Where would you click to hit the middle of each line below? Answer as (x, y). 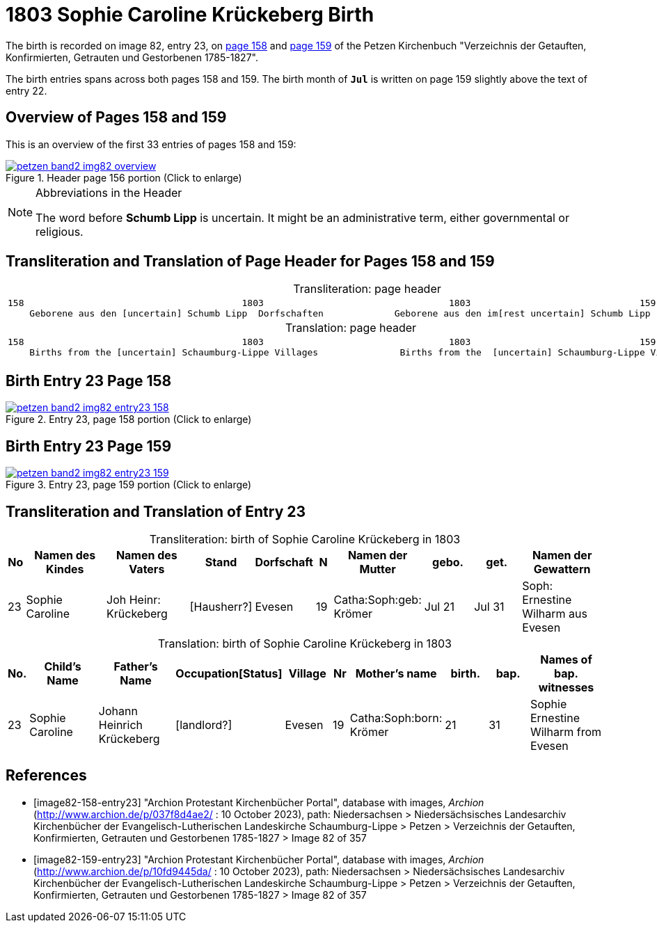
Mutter (378, 569)
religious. (60, 231)
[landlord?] (204, 725)
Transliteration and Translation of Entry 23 (156, 511)
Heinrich (121, 725)
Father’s (136, 666)
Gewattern (562, 569)
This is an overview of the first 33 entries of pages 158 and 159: (151, 144)
